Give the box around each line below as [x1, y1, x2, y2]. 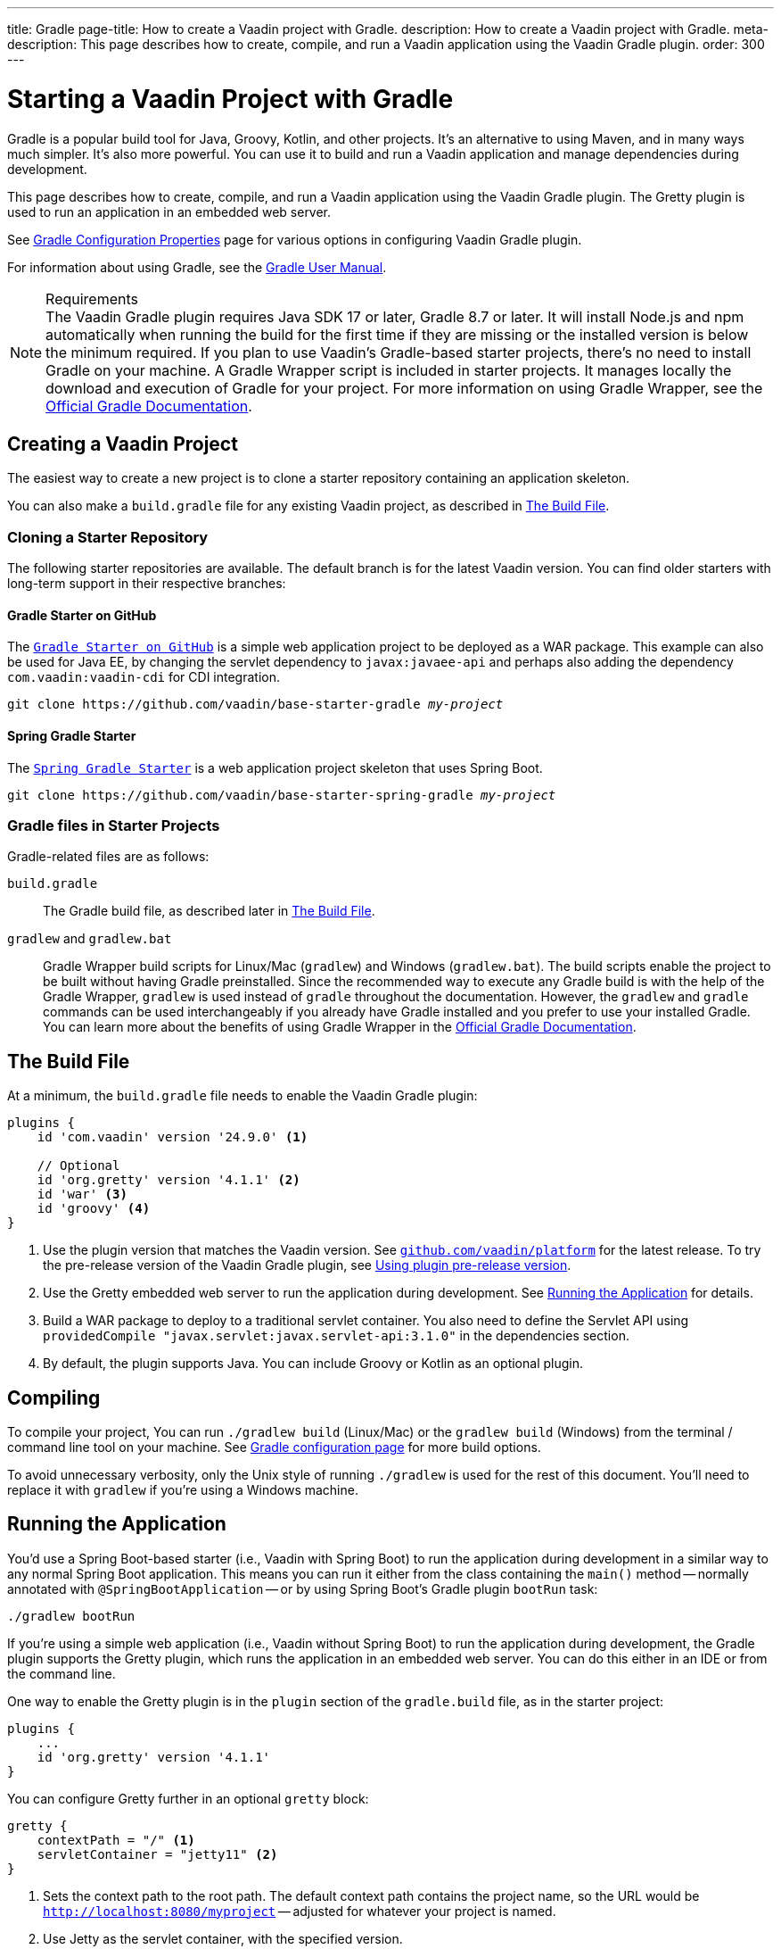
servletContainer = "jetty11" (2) [37, 1846, 278, 1862]
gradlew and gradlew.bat [7, 931, 172, 947]
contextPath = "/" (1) [37, 1832, 195, 1847]
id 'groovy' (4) [37, 1201, 151, 1216]
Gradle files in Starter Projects [7, 816, 220, 834]
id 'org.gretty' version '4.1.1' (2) [37, 1173, 300, 1188]
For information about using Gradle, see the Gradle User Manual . [7, 259, 387, 275]
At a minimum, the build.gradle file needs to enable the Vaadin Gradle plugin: [7, 1088, 478, 1104]
